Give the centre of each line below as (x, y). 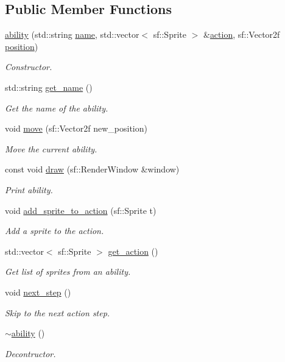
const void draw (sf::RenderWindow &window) (92, 169)
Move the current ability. (51, 148)
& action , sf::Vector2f (241, 34)
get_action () (133, 251)
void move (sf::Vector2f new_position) (76, 128)
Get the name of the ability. (57, 108)
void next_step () (38, 292)
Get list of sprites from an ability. (68, 271)
